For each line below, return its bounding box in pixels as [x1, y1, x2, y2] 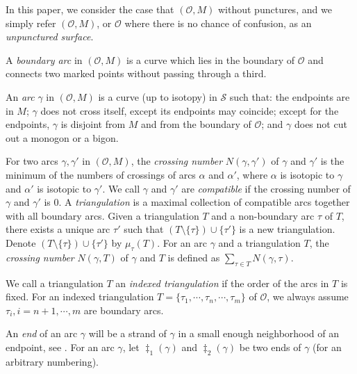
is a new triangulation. [239, 222, 335, 236]
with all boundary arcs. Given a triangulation [6, 208, 199, 222]
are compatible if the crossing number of [181, 181, 351, 195]
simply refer [6, 15, 56, 30]
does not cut [294, 117, 347, 131]
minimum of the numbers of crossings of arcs [6, 167, 196, 181]
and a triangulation [218, 235, 301, 250]
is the [320, 154, 344, 168]
